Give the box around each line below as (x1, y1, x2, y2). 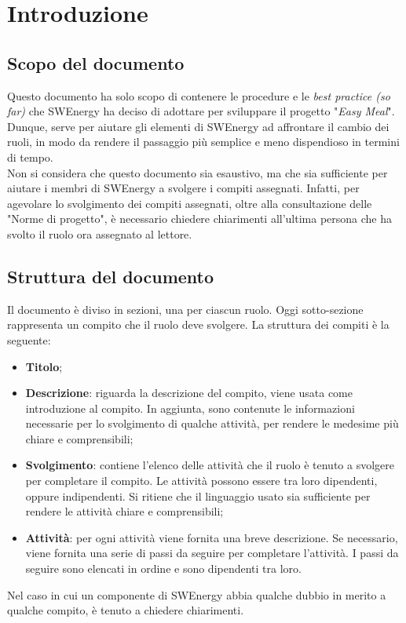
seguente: (7, 331, 51, 348)
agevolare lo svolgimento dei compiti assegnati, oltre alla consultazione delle (7, 195, 372, 211)
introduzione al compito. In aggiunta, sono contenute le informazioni (25, 399, 355, 416)
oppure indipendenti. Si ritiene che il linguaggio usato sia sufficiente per (25, 487, 371, 504)
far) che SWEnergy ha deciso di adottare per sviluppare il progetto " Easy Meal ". (7, 103, 395, 119)
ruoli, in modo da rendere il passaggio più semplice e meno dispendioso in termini (7, 133, 400, 150)
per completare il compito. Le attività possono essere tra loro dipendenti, (25, 472, 378, 489)
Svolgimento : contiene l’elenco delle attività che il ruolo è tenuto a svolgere (25, 457, 394, 473)
